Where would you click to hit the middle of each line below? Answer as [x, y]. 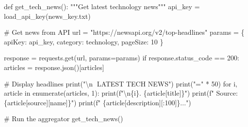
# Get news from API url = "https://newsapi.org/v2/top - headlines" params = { [124, 32]
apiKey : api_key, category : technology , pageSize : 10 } [84, 41]
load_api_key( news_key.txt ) [47, 16]
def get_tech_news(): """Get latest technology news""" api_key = [102, 6]
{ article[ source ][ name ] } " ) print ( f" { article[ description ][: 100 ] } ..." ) [98, 102]
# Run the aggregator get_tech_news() [64, 119]
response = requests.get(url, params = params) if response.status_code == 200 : [122, 58]
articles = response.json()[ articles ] [54, 67]
